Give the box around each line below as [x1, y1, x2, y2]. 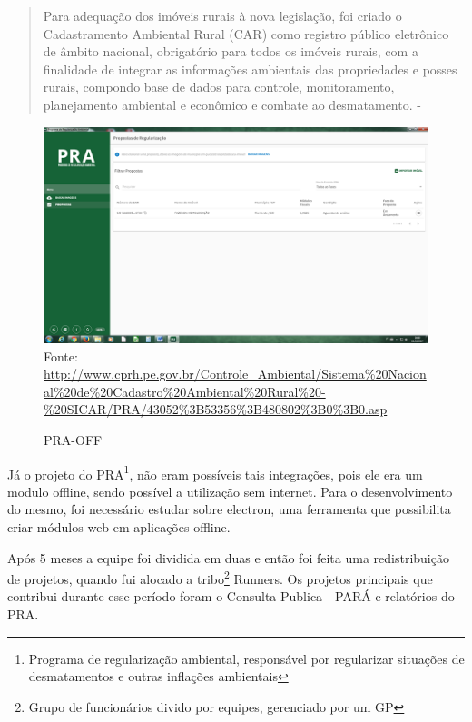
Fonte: [44, 346, 78, 365]
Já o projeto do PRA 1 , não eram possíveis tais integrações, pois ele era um [7, 461, 423, 483]
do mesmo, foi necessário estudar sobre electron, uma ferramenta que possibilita [7, 499, 451, 519]
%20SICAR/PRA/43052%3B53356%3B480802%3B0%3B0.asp [44, 400, 388, 419]
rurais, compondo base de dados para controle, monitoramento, [43, 77, 395, 96]
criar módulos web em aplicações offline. [7, 517, 231, 536]
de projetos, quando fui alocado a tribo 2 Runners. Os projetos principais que [7, 567, 433, 588]
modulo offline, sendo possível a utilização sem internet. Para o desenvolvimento [7, 481, 453, 500]
